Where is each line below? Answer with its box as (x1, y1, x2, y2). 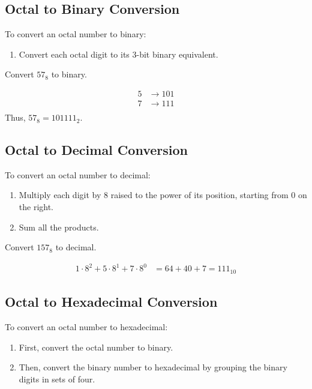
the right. (19, 201, 54, 213)
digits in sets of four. (19, 372, 95, 385)
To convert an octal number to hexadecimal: (5, 321, 168, 333)
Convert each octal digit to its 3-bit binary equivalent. (19, 47, 218, 60)
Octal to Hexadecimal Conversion (5, 292, 218, 311)
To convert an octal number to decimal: (5, 168, 151, 181)
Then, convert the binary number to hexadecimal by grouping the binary (19, 361, 287, 373)
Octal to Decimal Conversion (5, 140, 188, 159)
